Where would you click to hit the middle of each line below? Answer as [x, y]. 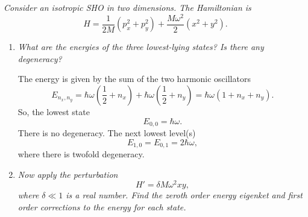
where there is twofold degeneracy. [81, 154]
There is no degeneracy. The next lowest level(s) [107, 132]
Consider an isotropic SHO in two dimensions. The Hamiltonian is [127, 7]
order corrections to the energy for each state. [102, 206]
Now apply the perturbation [68, 174]
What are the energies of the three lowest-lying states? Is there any [141, 47]
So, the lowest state [54, 111]
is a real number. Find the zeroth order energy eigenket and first [184, 195]
